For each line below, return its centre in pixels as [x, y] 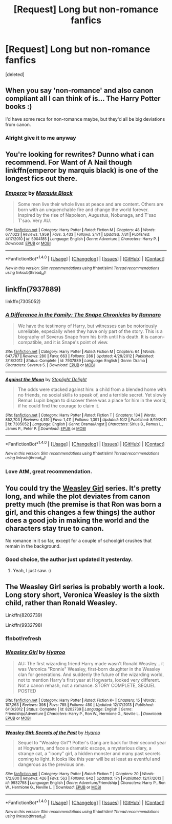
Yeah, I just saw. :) [32, 571]
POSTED [27, 691]
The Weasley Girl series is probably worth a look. [85, 587]
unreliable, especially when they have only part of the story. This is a [90, 331]
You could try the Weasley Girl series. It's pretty [83, 488]
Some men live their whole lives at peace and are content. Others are [91, 204]
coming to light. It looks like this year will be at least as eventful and [89, 759]
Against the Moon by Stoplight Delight [46, 380]
